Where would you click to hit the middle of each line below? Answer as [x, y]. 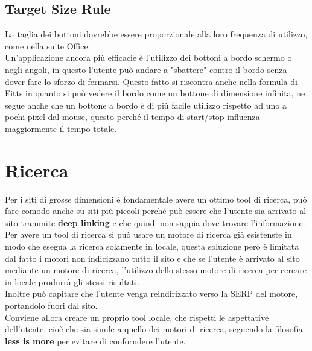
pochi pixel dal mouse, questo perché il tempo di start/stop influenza [132, 117]
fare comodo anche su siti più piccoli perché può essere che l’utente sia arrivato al [156, 211]
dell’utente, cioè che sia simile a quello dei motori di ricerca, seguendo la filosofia [154, 329]
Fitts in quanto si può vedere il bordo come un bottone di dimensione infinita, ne [155, 93]
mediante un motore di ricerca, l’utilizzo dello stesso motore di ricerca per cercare [156, 270]
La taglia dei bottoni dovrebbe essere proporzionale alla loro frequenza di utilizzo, [156, 34]
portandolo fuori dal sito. [51, 305]
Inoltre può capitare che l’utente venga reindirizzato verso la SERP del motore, [151, 293]
